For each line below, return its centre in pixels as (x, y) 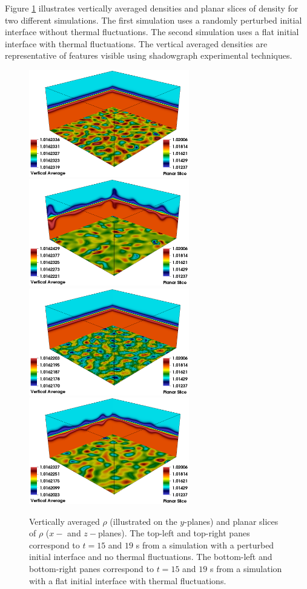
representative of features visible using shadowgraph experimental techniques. (149, 55)
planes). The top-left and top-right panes (174, 533)
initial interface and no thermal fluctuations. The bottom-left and (151, 557)
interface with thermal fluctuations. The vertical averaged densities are (136, 43)
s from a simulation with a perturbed (205, 545)
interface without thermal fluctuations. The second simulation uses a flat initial (152, 32)
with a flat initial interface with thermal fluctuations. (128, 580)
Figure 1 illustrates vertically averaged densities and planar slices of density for (152, 8)
